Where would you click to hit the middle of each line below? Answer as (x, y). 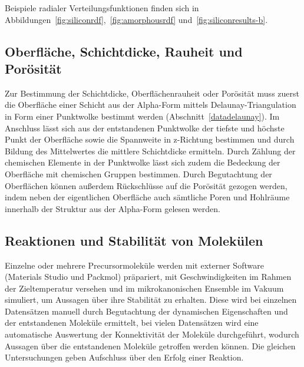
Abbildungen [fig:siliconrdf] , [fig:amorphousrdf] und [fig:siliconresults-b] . (136, 19)
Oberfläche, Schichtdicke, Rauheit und (124, 51)
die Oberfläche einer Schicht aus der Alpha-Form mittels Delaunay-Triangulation (151, 105)
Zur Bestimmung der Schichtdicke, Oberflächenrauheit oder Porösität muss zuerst (152, 93)
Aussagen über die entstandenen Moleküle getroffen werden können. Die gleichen (150, 345)
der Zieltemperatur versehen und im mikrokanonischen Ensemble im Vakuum (144, 288)
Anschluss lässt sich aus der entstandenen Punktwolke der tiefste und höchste (145, 128)
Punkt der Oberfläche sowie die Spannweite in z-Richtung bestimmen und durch (150, 139)
